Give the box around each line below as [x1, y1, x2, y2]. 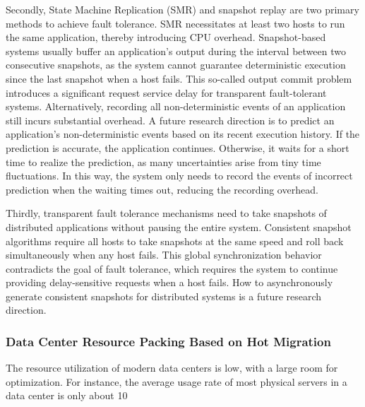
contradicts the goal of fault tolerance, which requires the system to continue [6, 261, 338, 276]
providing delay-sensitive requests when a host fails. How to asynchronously [6, 275, 333, 290]
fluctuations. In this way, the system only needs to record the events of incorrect [6, 168, 353, 183]
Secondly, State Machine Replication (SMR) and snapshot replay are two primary [6, 2, 359, 16]
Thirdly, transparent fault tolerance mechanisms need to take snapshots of [6, 206, 327, 220]
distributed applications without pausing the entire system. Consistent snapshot [6, 219, 352, 234]
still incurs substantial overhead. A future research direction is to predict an [6, 112, 335, 127]
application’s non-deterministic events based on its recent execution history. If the [6, 126, 360, 141]
